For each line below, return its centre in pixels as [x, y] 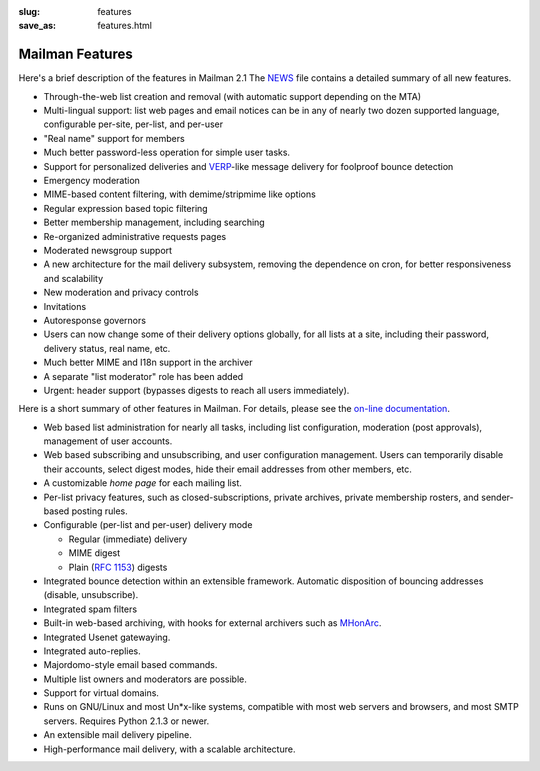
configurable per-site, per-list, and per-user [133, 124]
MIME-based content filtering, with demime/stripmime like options [180, 194]
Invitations [65, 306]
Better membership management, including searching [154, 222]
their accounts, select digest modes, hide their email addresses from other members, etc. [227, 469]
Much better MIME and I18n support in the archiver [148, 362]
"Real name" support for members [114, 138]
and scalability [73, 278]
